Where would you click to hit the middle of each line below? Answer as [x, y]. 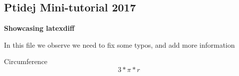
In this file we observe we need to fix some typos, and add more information [119, 44]
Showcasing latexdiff [39, 28]
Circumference [26, 61]
